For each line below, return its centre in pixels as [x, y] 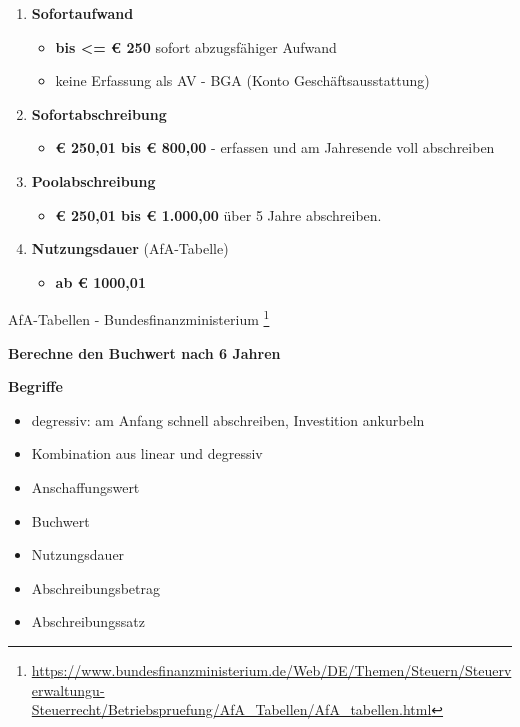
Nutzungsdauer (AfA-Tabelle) [130, 248]
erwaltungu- [68, 689]
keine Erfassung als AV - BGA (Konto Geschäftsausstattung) [242, 80]
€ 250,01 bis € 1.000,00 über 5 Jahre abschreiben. [218, 214]
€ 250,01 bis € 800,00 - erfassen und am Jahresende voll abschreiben [275, 147]
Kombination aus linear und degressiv [147, 453]
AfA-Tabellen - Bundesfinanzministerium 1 [139, 317]
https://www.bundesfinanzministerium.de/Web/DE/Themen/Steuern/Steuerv [271, 669]
